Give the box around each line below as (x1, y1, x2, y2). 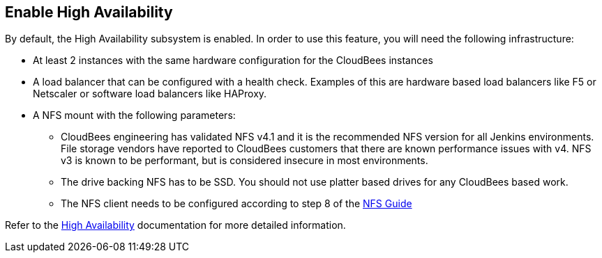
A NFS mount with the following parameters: (33, 109, 236, 122)
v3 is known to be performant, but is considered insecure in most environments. (61, 154, 428, 167)
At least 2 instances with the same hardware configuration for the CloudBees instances (33, 54, 433, 67)
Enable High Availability (5, 3, 173, 21)
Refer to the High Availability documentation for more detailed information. (5, 219, 346, 232)
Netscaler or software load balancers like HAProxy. (33, 88, 267, 100)
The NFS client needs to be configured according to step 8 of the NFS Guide (61, 197, 412, 210)
